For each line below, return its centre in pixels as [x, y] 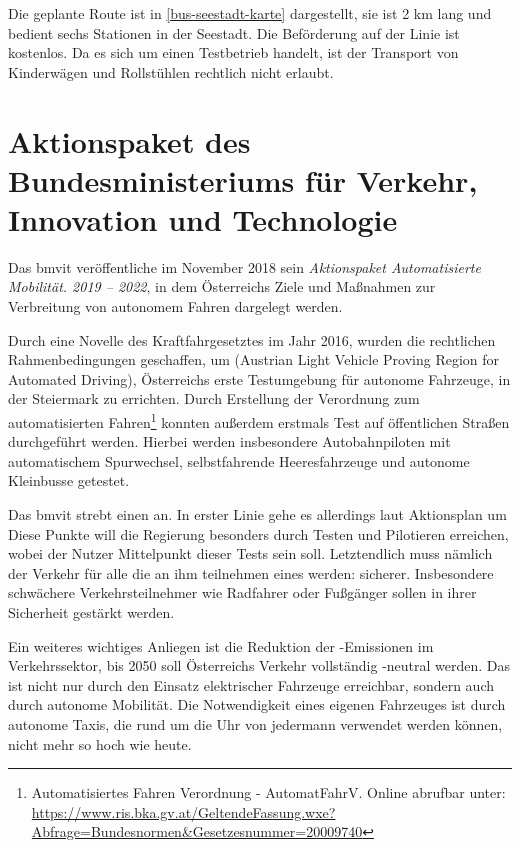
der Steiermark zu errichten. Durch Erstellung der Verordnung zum [214, 398]
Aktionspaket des [129, 140]
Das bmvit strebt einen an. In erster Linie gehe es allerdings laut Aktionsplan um [257, 514]
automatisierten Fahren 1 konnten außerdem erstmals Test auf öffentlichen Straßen [259, 420]
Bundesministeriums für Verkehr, [243, 179]
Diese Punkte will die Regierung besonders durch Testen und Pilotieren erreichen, [258, 533]
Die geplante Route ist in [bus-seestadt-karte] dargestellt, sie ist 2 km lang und [250, 13]
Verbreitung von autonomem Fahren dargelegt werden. [175, 306]
